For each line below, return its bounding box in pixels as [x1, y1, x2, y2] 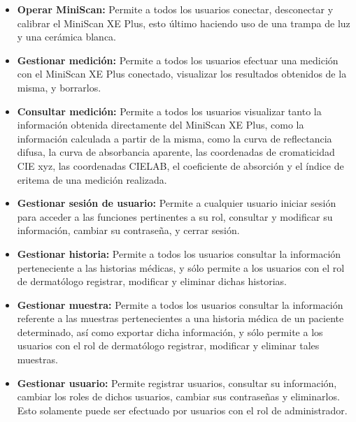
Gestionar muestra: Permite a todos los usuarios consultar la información [17, 297, 343, 312]
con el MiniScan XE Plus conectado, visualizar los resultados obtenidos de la [17, 66, 347, 81]
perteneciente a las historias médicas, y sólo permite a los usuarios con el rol [17, 260, 345, 275]
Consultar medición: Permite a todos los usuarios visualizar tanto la [17, 103, 322, 118]
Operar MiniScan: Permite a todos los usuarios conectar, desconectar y [17, 2, 334, 16]
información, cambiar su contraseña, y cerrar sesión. [17, 223, 240, 238]
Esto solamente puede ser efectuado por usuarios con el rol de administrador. [17, 402, 348, 417]
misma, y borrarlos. [17, 80, 101, 94]
